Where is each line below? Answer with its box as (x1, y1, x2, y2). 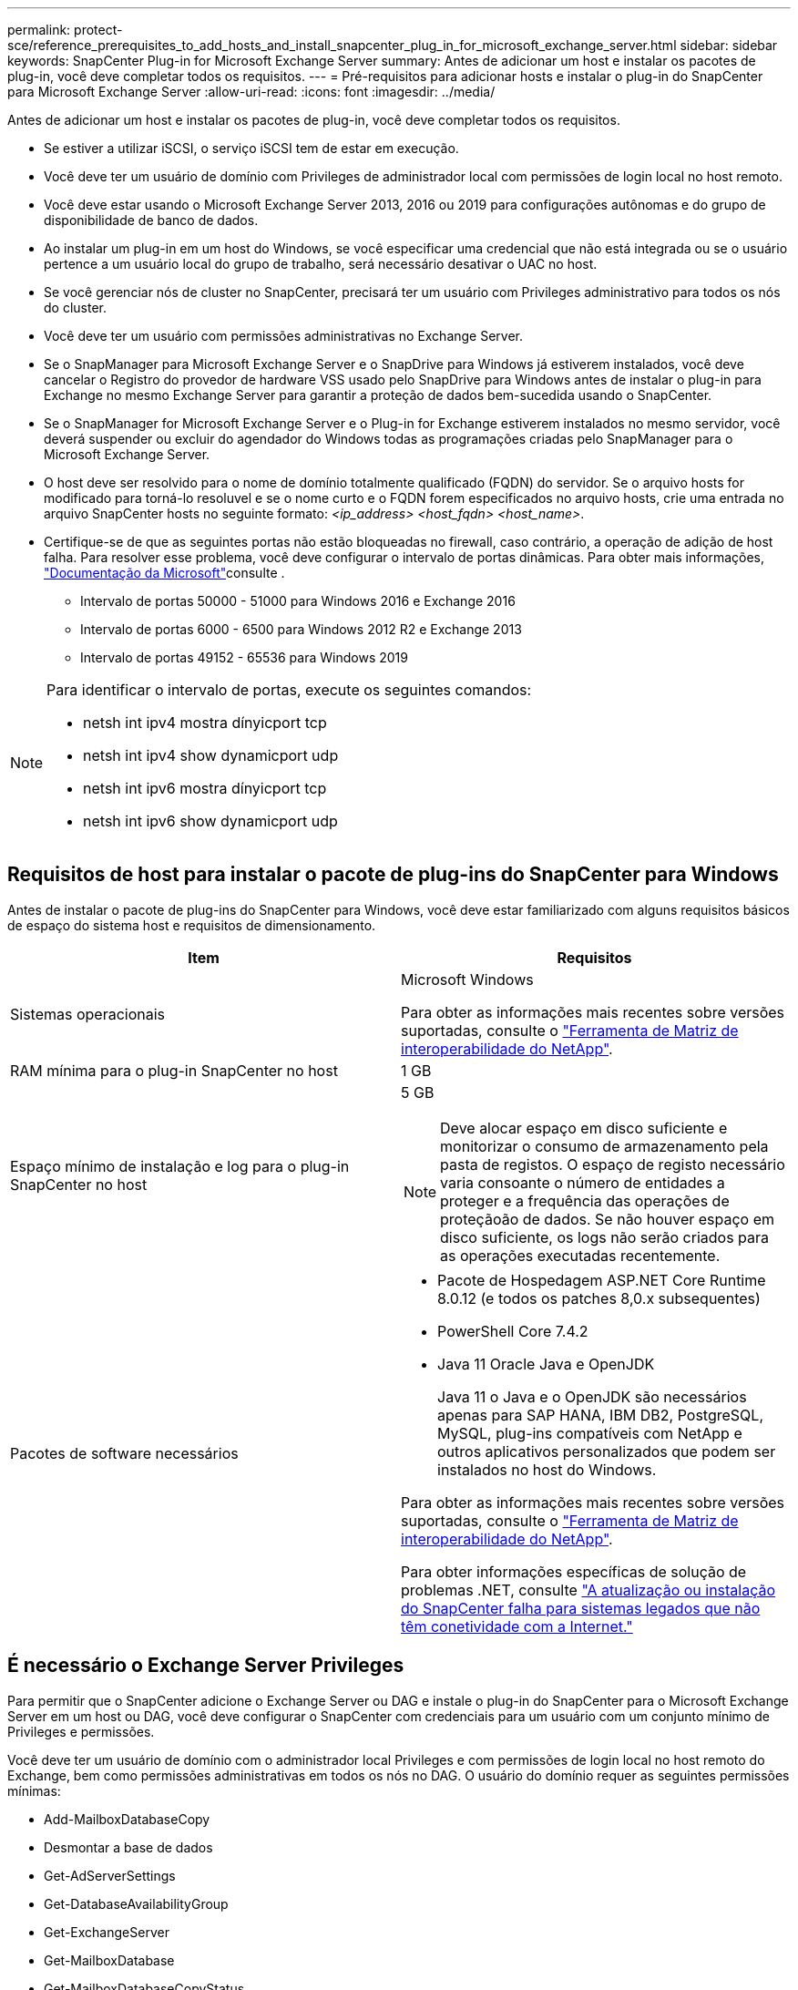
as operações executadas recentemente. (440, 1246, 721, 1265)
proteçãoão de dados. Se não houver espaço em (440, 1209, 775, 1228)
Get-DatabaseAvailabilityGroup (44, 1895, 229, 1912)
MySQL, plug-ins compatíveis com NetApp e (437, 1423, 742, 1442)
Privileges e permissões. (7, 1723, 155, 1739)
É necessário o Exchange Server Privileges (7, 1654, 404, 1677)
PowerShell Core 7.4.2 (437, 1321, 588, 1340)
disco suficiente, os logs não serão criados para (440, 1227, 770, 1246)
